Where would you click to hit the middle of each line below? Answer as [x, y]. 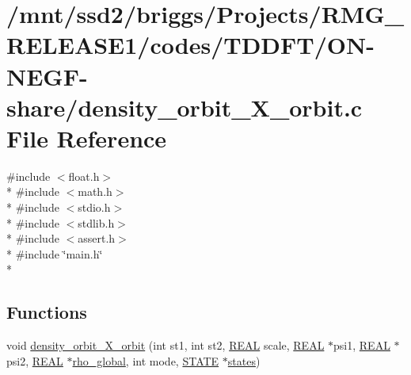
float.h [84, 176]
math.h [95, 191]
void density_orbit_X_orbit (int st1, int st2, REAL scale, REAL [166, 345]
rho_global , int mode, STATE [146, 360]
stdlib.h [96, 222]
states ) [244, 360]
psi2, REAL [35, 360]
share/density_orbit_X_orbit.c [185, 107]
